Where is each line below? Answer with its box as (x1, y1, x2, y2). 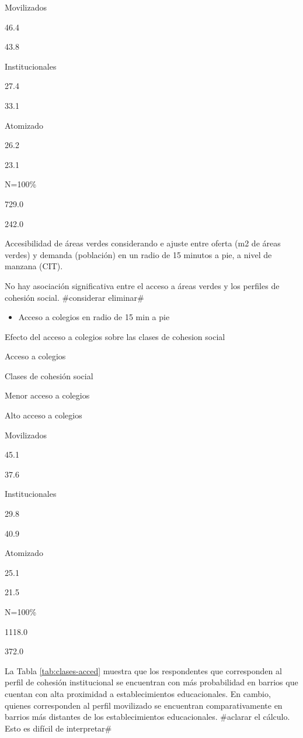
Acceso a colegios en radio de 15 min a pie (18, 311, 170, 323)
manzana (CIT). (5, 260, 63, 272)
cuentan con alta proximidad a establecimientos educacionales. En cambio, (5, 687, 271, 699)
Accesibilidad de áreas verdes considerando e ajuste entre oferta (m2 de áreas (5, 237, 281, 249)
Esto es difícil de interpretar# (5, 722, 112, 734)
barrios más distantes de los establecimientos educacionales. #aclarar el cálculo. (5, 710, 290, 723)
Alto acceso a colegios (5, 409, 82, 421)
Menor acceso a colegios (5, 389, 90, 401)
